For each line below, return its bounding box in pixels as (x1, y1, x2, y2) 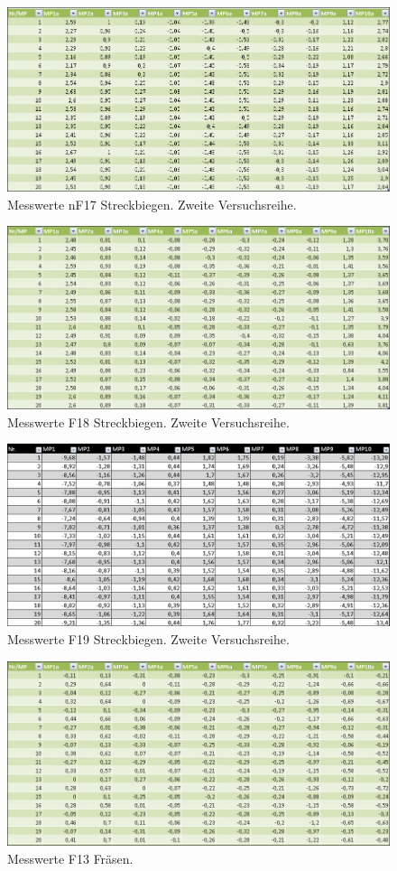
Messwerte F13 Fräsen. (7, 848, 134, 867)
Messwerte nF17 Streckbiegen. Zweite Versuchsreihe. (7, 194, 297, 213)
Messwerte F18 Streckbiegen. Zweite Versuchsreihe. (7, 412, 290, 431)
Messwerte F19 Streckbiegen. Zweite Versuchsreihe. (7, 629, 290, 648)
